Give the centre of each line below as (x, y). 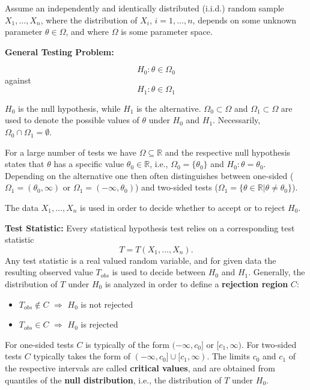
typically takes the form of (82, 356)
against (18, 80)
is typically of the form (127, 344)
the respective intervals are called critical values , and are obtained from (140, 367)
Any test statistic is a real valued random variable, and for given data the (141, 260)
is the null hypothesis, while (69, 108)
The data (22, 208)
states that (25, 164)
